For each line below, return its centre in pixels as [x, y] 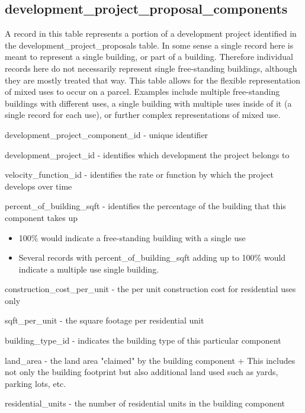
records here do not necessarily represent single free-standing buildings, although [151, 68]
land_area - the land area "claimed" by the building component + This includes [150, 360]
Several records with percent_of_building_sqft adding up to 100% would [152, 257]
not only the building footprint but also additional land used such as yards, [142, 372]
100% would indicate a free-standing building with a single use [132, 237]
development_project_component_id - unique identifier [107, 134]
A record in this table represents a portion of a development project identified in [151, 33]
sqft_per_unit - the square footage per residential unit [105, 320]
